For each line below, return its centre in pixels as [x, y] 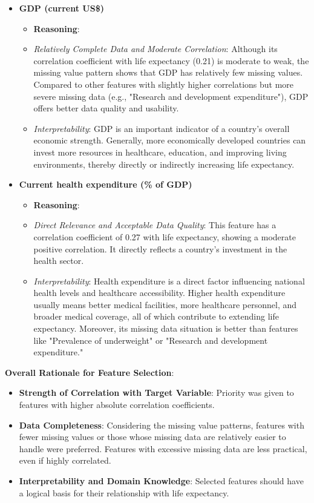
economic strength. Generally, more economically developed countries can [170, 140]
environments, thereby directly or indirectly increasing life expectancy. [164, 164]
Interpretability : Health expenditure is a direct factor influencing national [169, 281]
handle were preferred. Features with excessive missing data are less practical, [163, 448]
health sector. [59, 261]
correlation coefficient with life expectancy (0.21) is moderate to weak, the [171, 60]
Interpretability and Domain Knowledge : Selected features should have [161, 481]
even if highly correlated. [65, 460]
